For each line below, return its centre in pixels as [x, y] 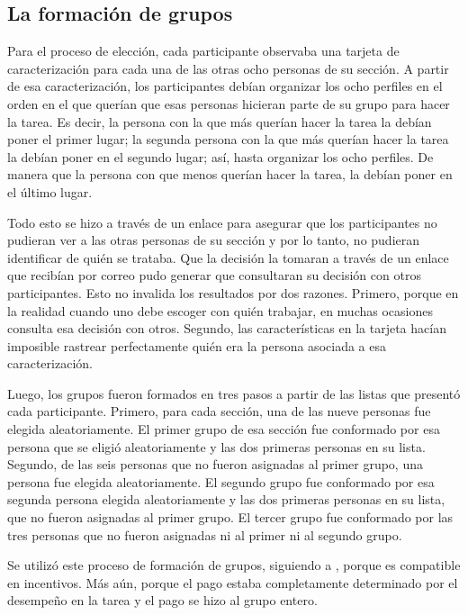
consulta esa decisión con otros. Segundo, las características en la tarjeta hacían [227, 328]
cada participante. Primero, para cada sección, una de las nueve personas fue [219, 411]
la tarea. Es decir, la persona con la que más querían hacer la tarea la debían [220, 121]
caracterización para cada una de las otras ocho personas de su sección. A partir [228, 68]
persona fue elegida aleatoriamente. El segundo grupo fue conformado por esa [221, 481]
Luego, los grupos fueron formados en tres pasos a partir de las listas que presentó [234, 393]
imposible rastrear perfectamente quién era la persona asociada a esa [197, 345]
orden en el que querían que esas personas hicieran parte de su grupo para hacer [229, 103]
